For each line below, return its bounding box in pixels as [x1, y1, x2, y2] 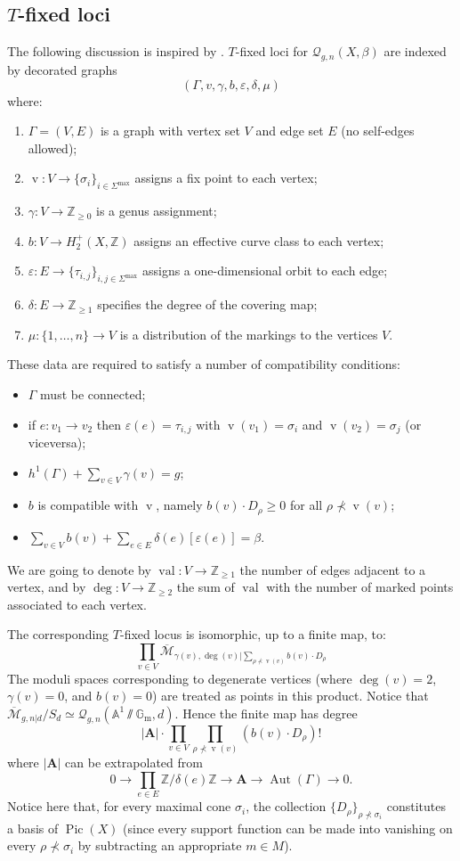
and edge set [255, 121, 324, 140]
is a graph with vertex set [100, 121, 240, 140]
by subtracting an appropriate [77, 836, 242, 855]
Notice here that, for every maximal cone [7, 797, 231, 816]
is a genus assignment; [96, 201, 217, 220]
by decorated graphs [7, 61, 117, 78]
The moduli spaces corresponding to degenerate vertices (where [7, 668, 352, 687]
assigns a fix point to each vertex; [134, 168, 318, 187]
